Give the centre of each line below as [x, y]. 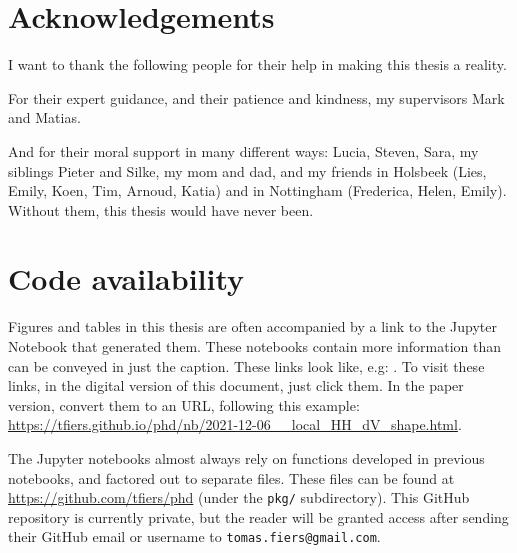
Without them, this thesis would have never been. [161, 209]
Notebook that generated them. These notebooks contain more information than [255, 346]
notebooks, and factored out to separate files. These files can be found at [231, 477]
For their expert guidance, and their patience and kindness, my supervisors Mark [256, 97]
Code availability [126, 278]
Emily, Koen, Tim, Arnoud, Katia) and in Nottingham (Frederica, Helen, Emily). [257, 190]
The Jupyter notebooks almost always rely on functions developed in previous [246, 457]
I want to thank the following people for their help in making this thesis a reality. [257, 64]
